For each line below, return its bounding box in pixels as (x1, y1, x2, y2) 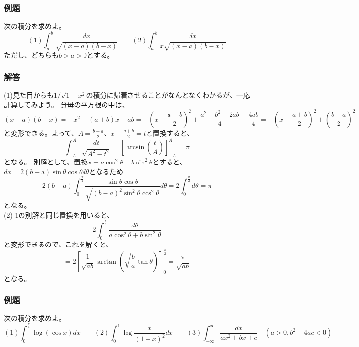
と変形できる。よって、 (4, 127, 78, 138)
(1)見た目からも (4, 90, 54, 100)
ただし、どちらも (4, 50, 59, 60)
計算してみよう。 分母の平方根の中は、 (4, 99, 129, 109)
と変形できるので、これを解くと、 (4, 239, 113, 249)
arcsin (127, 144, 145, 151)
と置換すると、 (146, 127, 194, 138)
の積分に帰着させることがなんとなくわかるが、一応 (86, 90, 250, 100)
